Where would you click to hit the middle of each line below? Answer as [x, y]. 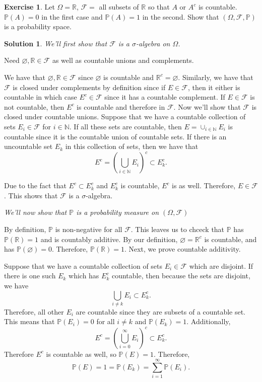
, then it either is [214, 87]
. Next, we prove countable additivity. [182, 249]
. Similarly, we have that [216, 77]
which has [84, 276]
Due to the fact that [35, 185]
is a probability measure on [118, 212]
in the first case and [72, 16]
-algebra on [153, 43]
